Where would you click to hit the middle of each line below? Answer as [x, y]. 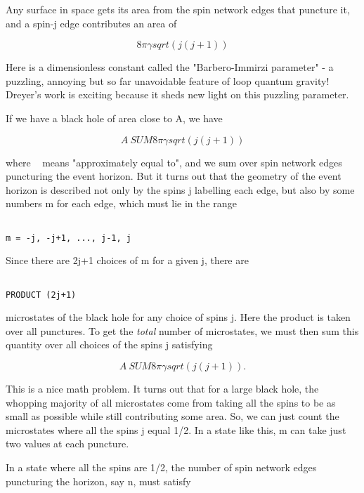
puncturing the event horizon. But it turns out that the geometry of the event [174, 176]
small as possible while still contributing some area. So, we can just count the [173, 416]
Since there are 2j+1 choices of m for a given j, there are [127, 260]
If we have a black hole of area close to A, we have [114, 118]
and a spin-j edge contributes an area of [91, 23]
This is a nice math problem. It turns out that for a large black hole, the [162, 388]
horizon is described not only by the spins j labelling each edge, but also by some [180, 189]
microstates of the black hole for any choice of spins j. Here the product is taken [178, 317]
